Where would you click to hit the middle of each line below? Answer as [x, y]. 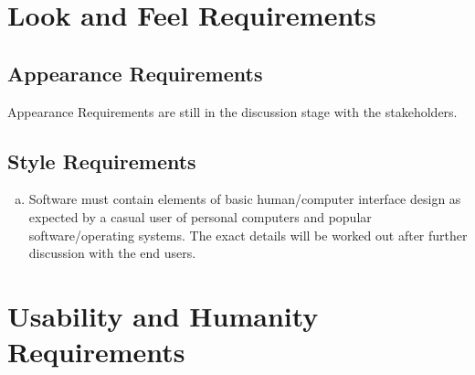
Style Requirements [102, 161]
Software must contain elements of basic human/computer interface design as [245, 199]
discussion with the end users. [112, 253]
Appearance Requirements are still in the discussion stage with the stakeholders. [232, 111]
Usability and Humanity [163, 315]
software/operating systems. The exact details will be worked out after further [248, 235]
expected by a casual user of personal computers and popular [200, 216]
